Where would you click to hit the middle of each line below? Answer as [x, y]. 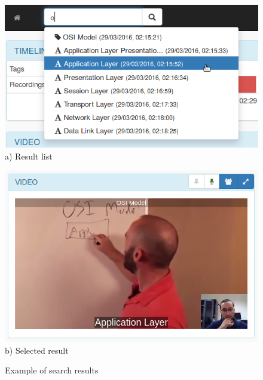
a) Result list [29, 156]
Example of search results [52, 370]
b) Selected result [37, 350]
